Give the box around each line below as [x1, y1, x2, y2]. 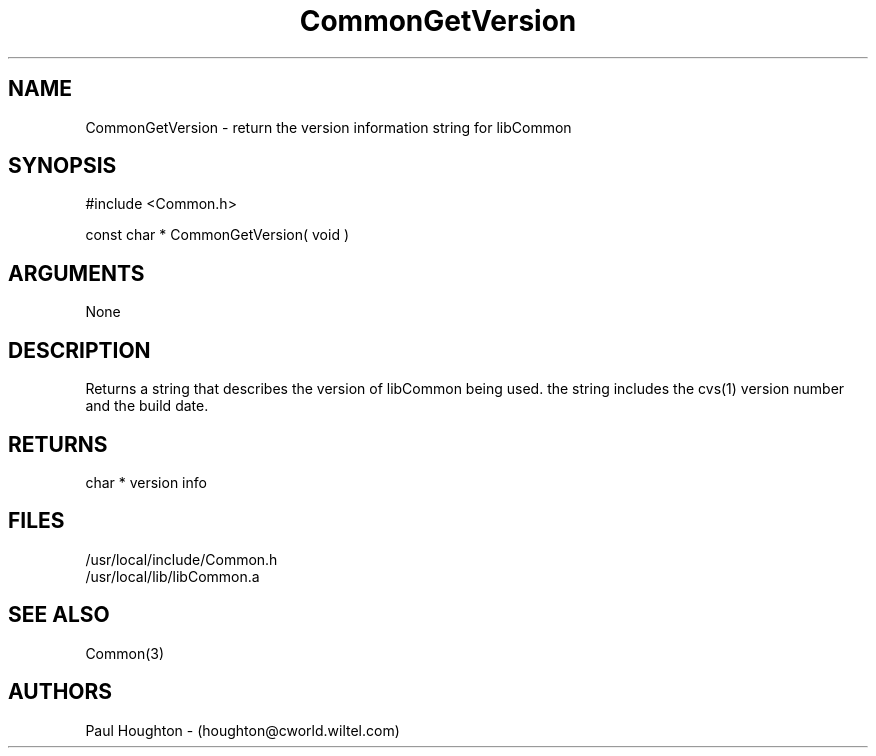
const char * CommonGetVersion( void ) [85, 226, 349, 244]
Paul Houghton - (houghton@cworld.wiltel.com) [85, 721, 400, 739]
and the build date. [85, 397, 209, 415]
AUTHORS [8, 679, 113, 705]
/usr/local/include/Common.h [85, 550, 278, 568]
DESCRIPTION [8, 337, 151, 363]
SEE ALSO [8, 602, 110, 628]
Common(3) [85, 644, 165, 662]
